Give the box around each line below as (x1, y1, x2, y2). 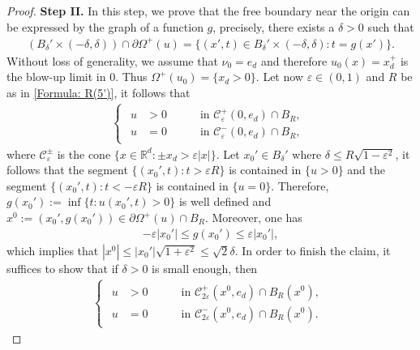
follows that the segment (6, 161, 128, 178)
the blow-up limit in (6, 68, 106, 85)
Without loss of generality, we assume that (6, 52, 218, 69)
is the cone (57, 145, 111, 162)
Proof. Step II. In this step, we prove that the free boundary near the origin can (6, 2, 410, 19)
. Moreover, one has (204, 209, 302, 225)
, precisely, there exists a (212, 18, 335, 35)
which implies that (6, 241, 99, 258)
